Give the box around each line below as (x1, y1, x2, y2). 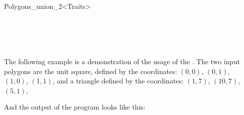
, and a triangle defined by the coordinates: (52, 76, 184, 86)
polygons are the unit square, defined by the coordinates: (4, 66, 177, 76)
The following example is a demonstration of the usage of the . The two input (4, 56, 240, 66)
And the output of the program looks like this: (4, 102, 145, 112)
